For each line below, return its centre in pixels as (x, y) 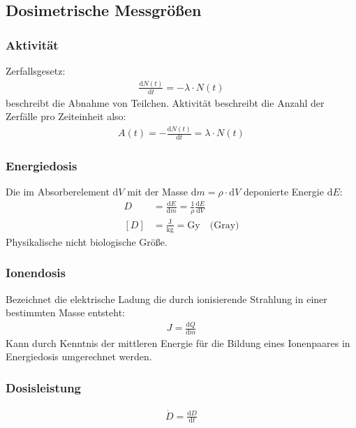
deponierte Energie (283, 192)
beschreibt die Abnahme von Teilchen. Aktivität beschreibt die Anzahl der (165, 102)
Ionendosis (36, 273)
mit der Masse (158, 192)
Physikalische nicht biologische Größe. (87, 241)
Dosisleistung (44, 387)
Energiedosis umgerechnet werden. (79, 356)
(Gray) (224, 225)
